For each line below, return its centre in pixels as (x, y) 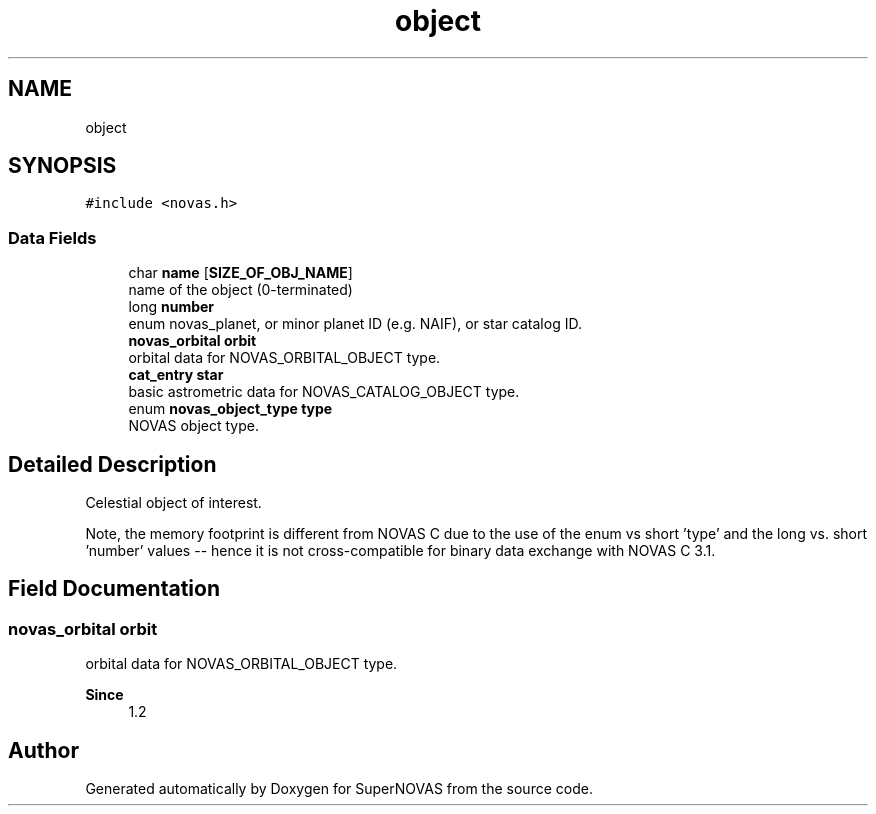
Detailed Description (112, 464)
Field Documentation (114, 589)
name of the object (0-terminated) (240, 290)
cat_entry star (176, 375)
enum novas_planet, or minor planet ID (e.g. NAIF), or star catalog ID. (355, 324)
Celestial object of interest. (173, 503)
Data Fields (52, 237)
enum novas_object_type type (230, 409)
